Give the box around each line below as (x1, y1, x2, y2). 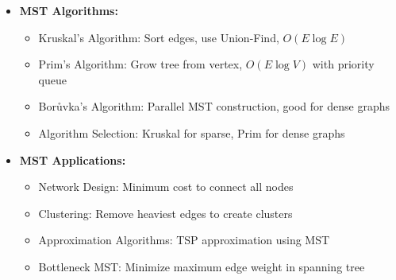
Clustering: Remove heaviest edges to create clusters (38, 204, 293, 221)
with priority (312, 56, 375, 72)
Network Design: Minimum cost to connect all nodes (38, 178, 294, 195)
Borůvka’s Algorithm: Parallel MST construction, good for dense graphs (38, 98, 390, 115)
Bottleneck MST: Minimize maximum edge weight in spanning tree (38, 258, 365, 274)
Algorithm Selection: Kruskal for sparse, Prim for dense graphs (38, 124, 345, 141)
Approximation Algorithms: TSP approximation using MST (38, 231, 330, 248)
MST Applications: (19, 151, 126, 168)
